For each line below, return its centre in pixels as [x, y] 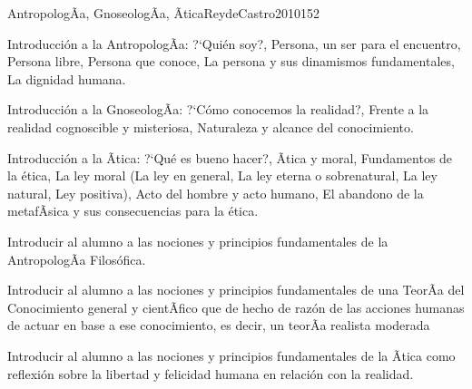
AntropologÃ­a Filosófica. [77, 259]
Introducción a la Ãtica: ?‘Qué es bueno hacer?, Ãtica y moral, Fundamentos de [230, 157]
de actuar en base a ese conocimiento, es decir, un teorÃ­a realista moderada [219, 325]
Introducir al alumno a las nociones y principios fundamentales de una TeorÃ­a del [236, 290]
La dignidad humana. [67, 78]
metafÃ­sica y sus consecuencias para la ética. [133, 211]
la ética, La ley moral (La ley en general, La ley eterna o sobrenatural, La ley [222, 175]
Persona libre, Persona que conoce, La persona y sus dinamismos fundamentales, [231, 61]
